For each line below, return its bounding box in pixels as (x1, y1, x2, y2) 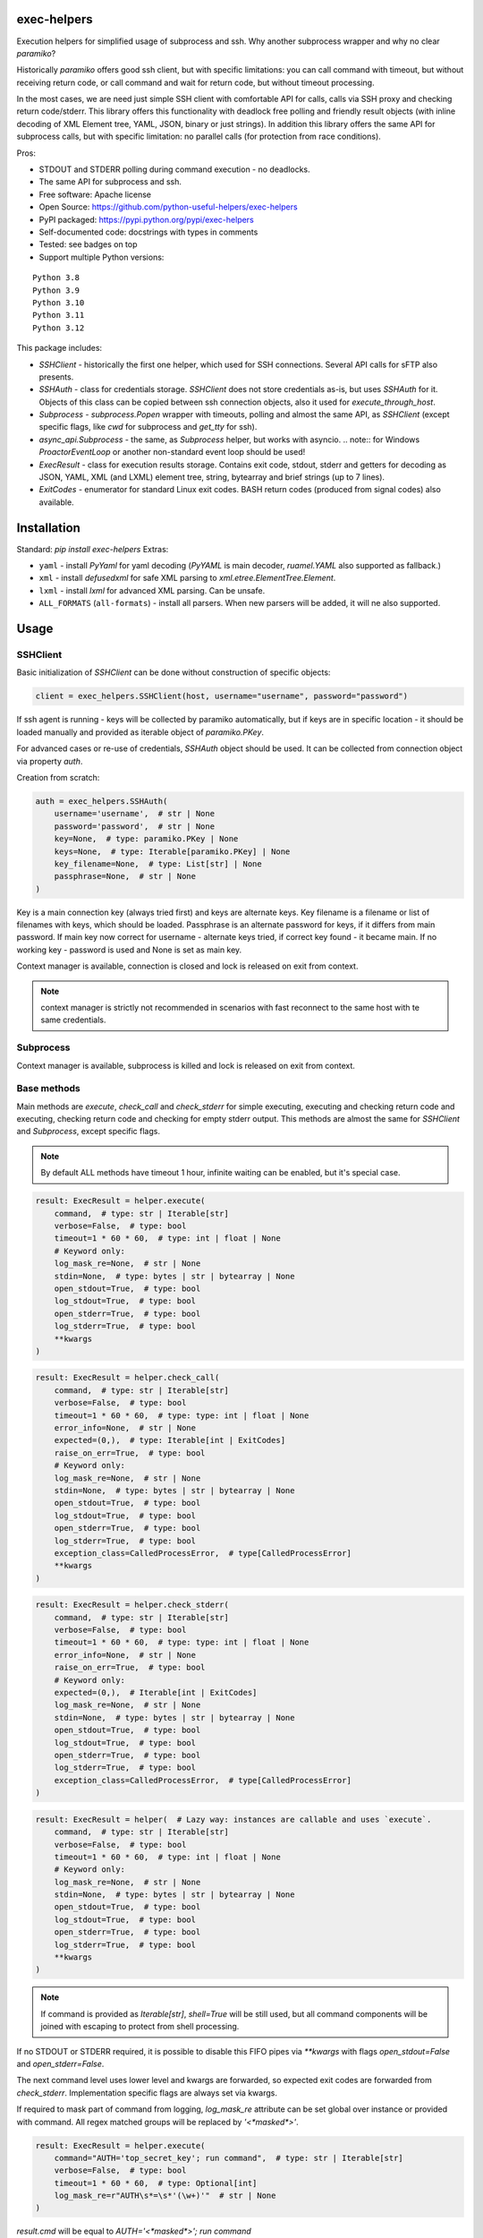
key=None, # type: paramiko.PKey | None (54, 833, 239, 844)
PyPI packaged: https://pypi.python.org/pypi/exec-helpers (38, 214, 254, 225)
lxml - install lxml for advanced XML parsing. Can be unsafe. (38, 585, 266, 595)
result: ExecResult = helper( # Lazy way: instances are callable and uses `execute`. (35, 1814, 432, 1824)
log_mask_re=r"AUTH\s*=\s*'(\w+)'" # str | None (54, 2191, 276, 2201)
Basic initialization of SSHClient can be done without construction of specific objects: (16, 667, 331, 678)
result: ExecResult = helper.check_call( (35, 1372, 220, 1383)
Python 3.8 (32, 273, 80, 283)
